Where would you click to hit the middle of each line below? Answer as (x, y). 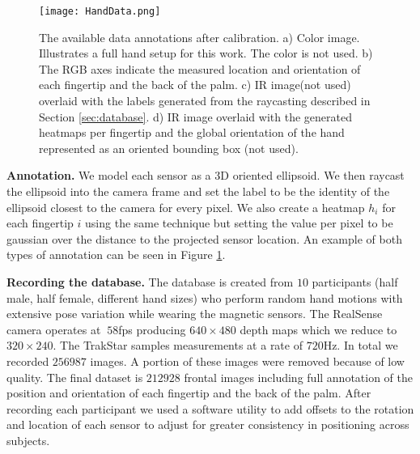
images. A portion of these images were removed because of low (247, 361)
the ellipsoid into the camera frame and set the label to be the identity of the (198, 191)
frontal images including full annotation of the (299, 377)
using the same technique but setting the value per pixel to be (239, 223)
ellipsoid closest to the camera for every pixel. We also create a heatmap (186, 207)
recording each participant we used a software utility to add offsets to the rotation (210, 408)
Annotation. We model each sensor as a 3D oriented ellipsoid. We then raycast (206, 175)
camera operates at (54, 329)
